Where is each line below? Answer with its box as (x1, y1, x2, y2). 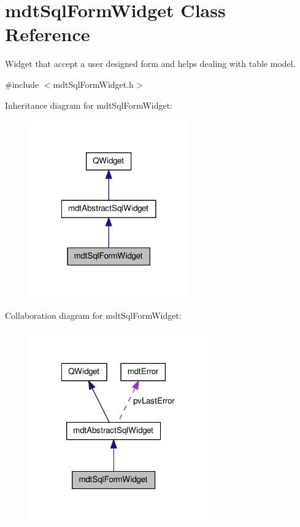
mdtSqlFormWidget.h (53, 77, 134, 90)
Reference (5, 21, 90, 47)
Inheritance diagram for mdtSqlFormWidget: (5, 98, 173, 111)
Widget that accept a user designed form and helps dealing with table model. (5, 57, 296, 70)
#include (5, 77, 39, 90)
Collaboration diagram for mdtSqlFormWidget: (5, 309, 182, 322)
